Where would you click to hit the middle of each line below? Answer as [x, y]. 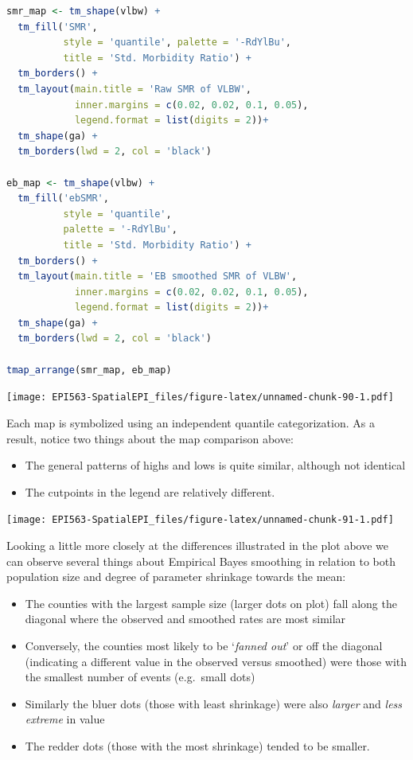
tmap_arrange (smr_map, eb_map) [89, 370]
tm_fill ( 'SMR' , [58, 27]
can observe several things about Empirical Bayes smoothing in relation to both [201, 561]
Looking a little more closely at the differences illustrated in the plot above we [198, 545]
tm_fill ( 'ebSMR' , [63, 199]
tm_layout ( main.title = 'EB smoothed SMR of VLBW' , [158, 277]
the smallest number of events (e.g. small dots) [140, 677]
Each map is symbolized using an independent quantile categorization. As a [191, 422]
